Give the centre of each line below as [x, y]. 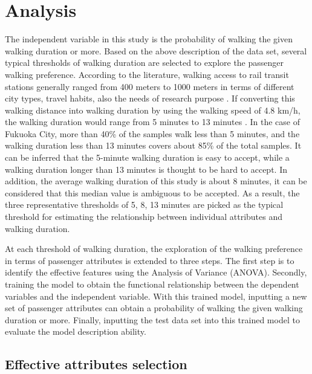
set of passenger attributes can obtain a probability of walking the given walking [154, 308]
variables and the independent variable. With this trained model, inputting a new [156, 296]
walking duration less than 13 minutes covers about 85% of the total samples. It [153, 145]
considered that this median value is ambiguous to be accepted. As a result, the [152, 192]
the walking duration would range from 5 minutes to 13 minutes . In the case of [153, 122]
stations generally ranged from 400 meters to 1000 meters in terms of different [150, 86]
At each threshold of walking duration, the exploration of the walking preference [154, 249]
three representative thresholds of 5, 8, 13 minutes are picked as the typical [144, 205]
